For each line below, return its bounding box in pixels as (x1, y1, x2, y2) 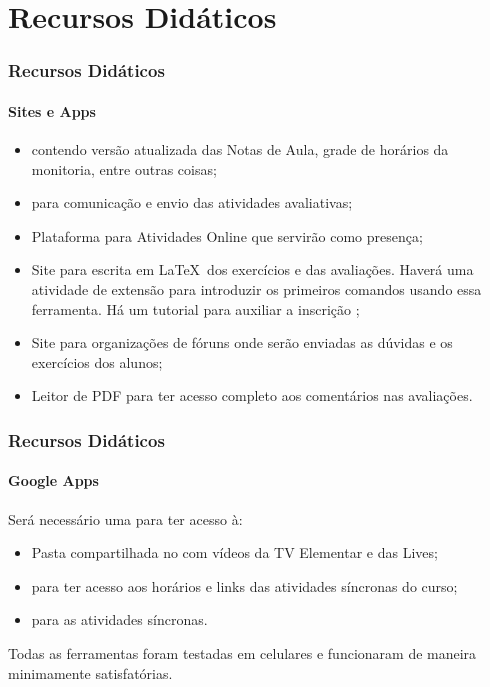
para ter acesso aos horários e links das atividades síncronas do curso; (31, 575, 458, 596)
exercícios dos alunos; (31, 351, 163, 372)
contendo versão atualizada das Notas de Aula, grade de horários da (31, 139, 449, 160)
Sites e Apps (8, 100, 96, 121)
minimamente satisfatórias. (8, 662, 173, 683)
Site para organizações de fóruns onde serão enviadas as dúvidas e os (31, 332, 453, 353)
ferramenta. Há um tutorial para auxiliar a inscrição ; (31, 298, 360, 319)
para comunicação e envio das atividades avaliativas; (31, 192, 353, 213)
